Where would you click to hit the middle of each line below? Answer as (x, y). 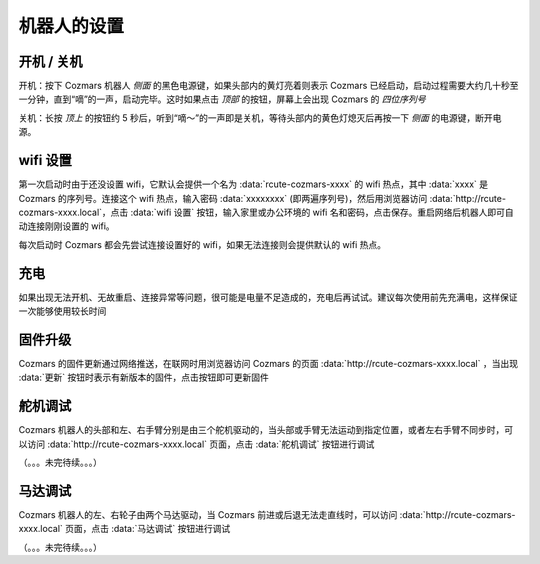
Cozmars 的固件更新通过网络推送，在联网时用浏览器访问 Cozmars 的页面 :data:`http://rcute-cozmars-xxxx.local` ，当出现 (268, 363)
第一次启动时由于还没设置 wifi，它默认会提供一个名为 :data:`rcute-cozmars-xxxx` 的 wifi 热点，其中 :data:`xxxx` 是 (253, 184)
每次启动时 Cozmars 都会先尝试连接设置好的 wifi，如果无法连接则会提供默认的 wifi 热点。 (202, 244)
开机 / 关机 (51, 61)
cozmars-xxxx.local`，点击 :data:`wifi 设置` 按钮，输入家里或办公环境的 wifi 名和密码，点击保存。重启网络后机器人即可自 (266, 212)
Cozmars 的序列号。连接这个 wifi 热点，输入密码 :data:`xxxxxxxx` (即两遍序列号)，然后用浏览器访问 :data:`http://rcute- (262, 198)
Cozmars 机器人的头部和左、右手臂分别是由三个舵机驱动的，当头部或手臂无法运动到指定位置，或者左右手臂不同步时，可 (266, 430)
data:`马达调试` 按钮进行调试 (172, 529)
